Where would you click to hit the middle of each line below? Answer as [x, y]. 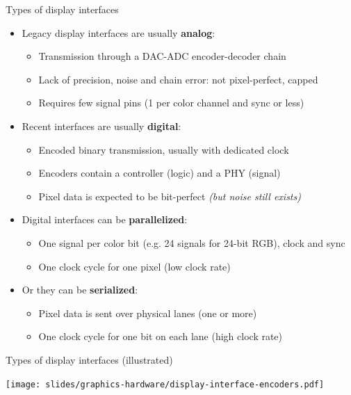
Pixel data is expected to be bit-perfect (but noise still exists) [170, 196]
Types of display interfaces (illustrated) [89, 359]
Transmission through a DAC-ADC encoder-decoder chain [162, 56]
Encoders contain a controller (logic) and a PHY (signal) [160, 173]
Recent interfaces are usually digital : [101, 126]
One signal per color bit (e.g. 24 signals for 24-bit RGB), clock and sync [192, 242]
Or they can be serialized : [80, 290]
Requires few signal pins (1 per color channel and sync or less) [171, 103]
